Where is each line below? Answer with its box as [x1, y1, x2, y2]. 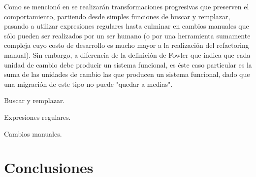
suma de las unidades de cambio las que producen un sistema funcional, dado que [4, 69, 250, 79]
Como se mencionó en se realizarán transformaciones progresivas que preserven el [4, 1, 249, 11]
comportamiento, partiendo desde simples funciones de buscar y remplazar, [4, 11, 230, 21]
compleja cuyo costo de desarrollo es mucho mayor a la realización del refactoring [4, 40, 249, 50]
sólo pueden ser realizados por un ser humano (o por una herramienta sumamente [4, 30, 251, 40]
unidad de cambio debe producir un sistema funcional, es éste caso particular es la [4, 59, 252, 70]
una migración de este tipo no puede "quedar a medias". [4, 78, 173, 89]
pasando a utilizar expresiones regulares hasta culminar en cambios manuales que [4, 21, 249, 31]
